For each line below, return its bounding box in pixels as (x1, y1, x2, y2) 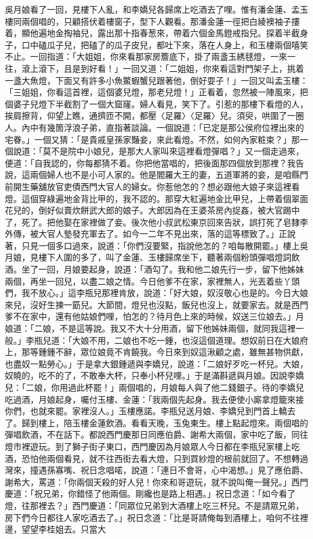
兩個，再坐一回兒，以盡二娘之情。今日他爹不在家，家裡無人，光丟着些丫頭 (5, 274, 300, 287)
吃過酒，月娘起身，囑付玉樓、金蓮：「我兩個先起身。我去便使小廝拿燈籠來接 (5, 392, 304, 405)
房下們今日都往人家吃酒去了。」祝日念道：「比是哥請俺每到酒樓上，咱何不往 (5, 511, 300, 523)
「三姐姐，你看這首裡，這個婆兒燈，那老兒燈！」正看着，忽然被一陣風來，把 (5, 86, 308, 98)
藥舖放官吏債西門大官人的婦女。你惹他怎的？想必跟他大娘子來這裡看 (29, 180, 300, 192)
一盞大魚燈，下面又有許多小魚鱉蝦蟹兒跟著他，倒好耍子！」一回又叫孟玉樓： (5, 74, 308, 86)
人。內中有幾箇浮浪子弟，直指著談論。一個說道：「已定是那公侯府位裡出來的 (5, 121, 304, 133)
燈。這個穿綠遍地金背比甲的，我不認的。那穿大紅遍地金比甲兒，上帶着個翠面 (5, 192, 308, 204)
